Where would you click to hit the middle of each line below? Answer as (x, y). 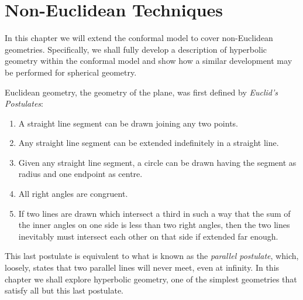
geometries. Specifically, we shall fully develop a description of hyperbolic (136, 49)
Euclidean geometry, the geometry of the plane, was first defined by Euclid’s (142, 92)
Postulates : (24, 103)
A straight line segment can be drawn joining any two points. (128, 123)
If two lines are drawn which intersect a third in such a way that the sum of (154, 213)
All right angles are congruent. (73, 194)
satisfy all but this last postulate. (64, 290)
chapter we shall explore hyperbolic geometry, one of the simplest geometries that (151, 279)
